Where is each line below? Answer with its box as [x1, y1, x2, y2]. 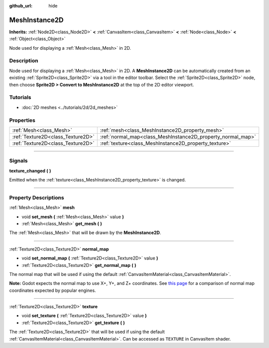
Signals [9, 157, 28, 164]
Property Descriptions [9, 194, 64, 201]
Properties [9, 117, 36, 124]
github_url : [9, 3, 32, 8]
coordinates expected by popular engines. [9, 287, 96, 293]
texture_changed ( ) [9, 168, 51, 174]
